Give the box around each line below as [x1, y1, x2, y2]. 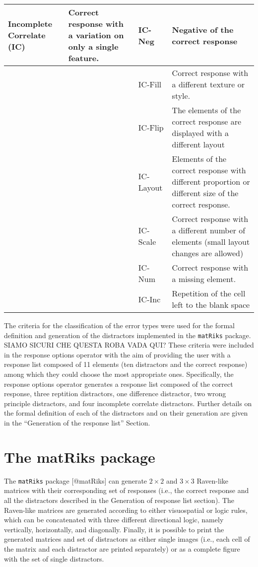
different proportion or [172, 176, 250, 187]
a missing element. [172, 273, 236, 284]
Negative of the [172, 23, 234, 35]
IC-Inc [138, 293, 161, 305]
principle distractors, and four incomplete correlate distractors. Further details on [4, 398, 252, 408]
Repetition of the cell [172, 287, 246, 299]
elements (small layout [172, 236, 250, 247]
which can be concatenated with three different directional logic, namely [4, 514, 224, 525]
